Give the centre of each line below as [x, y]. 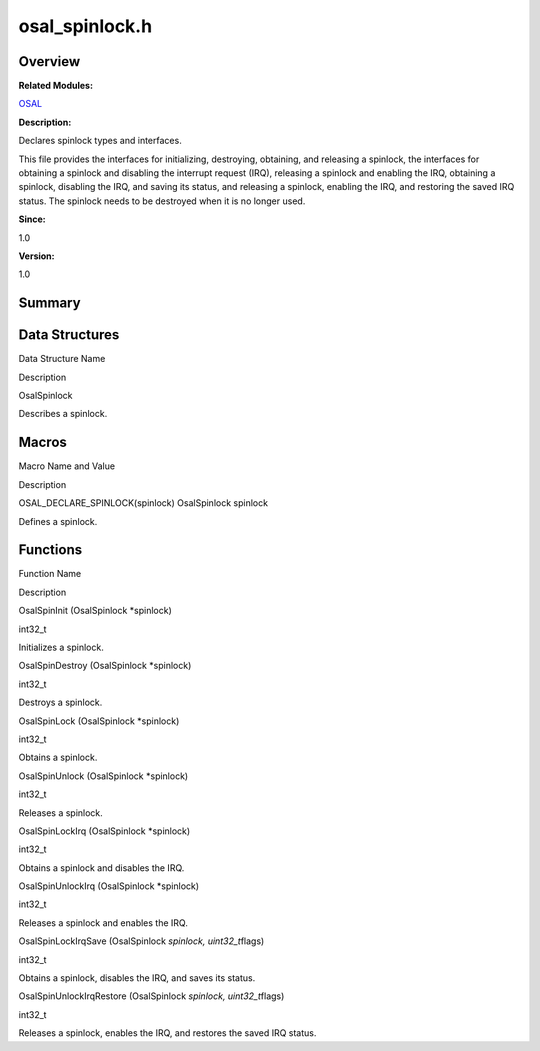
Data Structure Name [62, 359]
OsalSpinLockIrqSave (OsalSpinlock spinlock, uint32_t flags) [141, 941]
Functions [50, 550]
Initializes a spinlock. [61, 647]
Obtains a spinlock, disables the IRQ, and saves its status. [137, 978]
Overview [49, 61]
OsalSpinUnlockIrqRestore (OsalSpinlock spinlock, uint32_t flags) [151, 996]
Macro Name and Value [66, 466]
